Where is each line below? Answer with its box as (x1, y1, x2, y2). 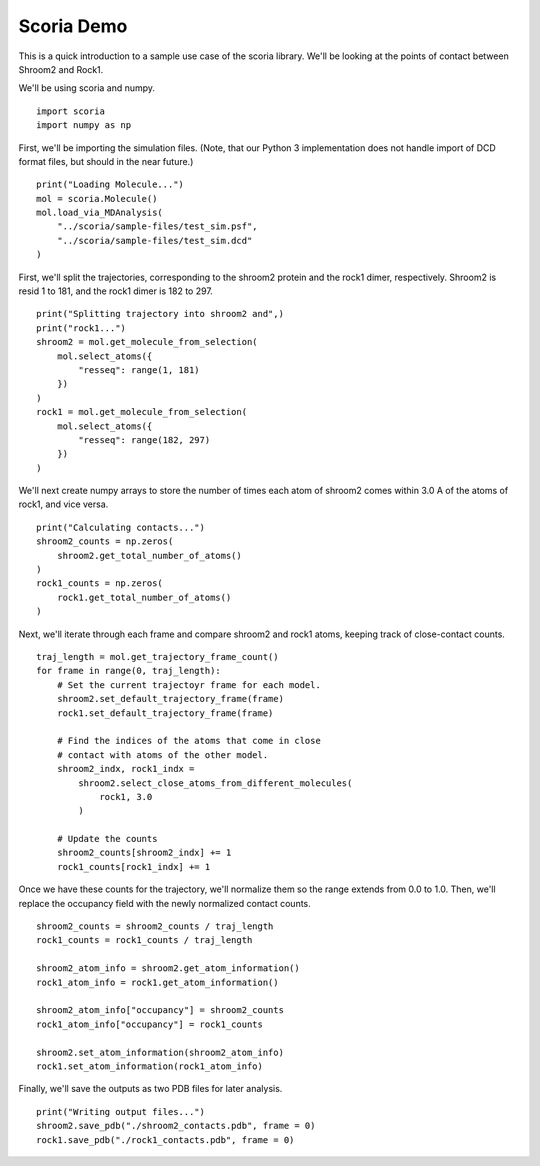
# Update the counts (56, 833, 158, 845)
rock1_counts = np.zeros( (36, 578, 164, 589)
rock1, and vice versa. (18, 498, 109, 510)
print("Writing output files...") (36, 1106, 205, 1117)
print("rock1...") (36, 322, 127, 334)
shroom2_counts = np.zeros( (36, 536, 174, 547)
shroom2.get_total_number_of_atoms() (56, 550, 242, 561)
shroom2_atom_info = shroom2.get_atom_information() (36, 963, 300, 974)
